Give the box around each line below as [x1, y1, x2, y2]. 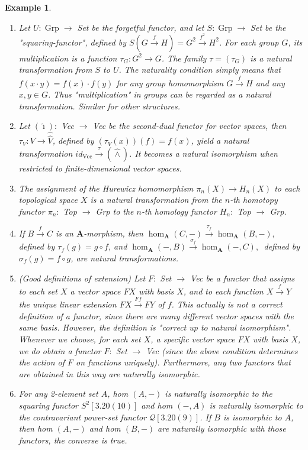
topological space [18, 193, 78, 206]
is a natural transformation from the [90, 193, 222, 206]
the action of [18, 356, 65, 368]
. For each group [219, 35, 279, 48]
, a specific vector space [150, 333, 235, 345]
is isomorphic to [223, 410, 282, 423]
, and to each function [183, 284, 264, 297]
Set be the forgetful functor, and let [77, 21, 204, 33]
